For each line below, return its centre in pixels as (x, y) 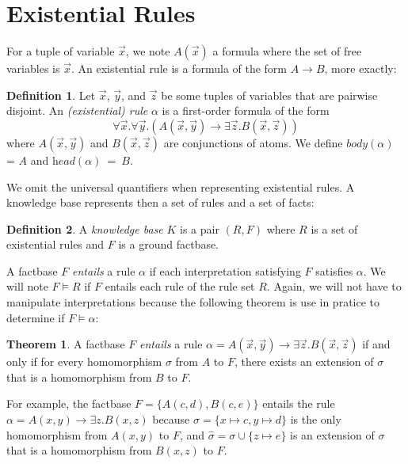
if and (376, 344)
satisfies (334, 270)
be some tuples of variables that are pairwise (269, 95)
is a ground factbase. (169, 244)
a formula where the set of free (287, 51)
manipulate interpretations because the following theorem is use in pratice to (193, 302)
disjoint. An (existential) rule (77, 110)
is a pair (200, 228)
